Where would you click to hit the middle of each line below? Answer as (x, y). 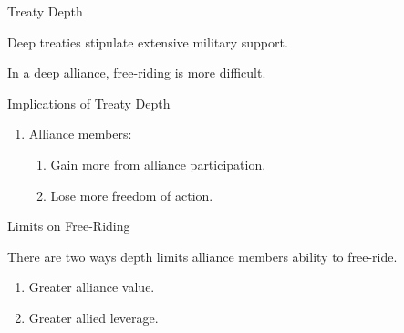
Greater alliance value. (92, 287)
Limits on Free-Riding (69, 226)
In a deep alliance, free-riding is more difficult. (137, 73)
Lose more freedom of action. (132, 195)
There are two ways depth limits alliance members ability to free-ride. (202, 256)
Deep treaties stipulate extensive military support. (148, 42)
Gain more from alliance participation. (158, 164)
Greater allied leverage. (93, 317)
